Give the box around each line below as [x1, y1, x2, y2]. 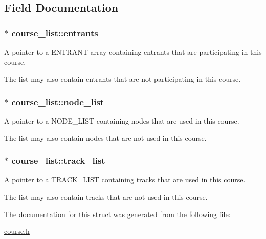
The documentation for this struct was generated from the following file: [4, 208, 231, 219]
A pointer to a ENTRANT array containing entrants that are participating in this [4, 46, 262, 57]
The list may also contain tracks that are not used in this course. [4, 192, 208, 202]
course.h [4, 226, 30, 236]
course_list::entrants [11, 26, 98, 39]
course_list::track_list [11, 154, 105, 167]
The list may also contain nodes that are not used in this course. [4, 132, 207, 143]
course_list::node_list [11, 95, 104, 108]
